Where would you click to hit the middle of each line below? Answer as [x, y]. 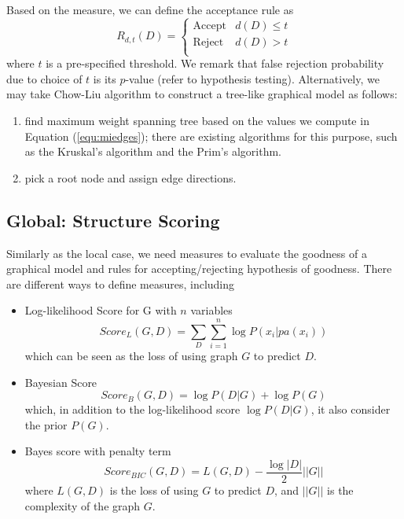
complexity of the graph [83, 505]
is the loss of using [154, 490]
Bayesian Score [61, 382]
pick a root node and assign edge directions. [130, 177]
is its [105, 78]
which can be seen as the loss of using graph [131, 356]
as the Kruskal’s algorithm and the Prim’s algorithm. [153, 151]
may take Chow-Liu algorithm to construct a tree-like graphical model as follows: [202, 94]
